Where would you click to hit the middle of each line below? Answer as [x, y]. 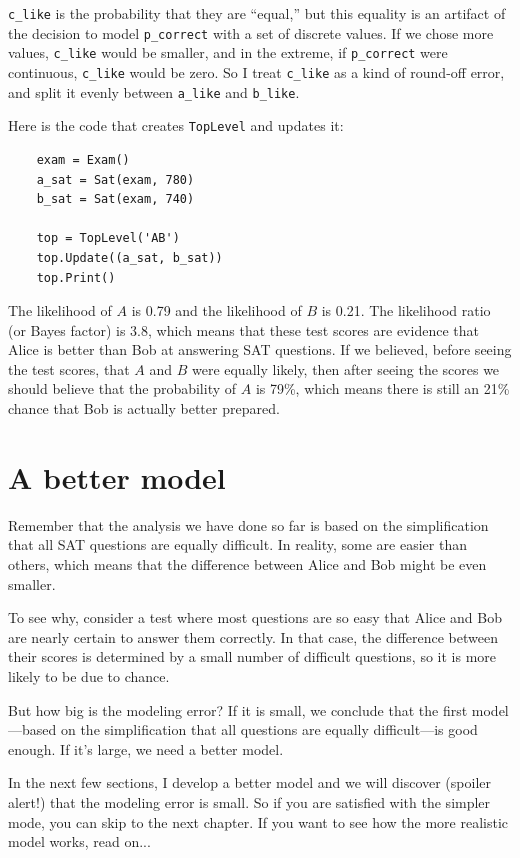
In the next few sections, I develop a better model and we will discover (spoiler [249, 782]
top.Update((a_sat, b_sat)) [129, 257]
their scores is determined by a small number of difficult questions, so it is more [252, 656]
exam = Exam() [83, 159]
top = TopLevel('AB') [108, 238]
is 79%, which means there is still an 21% [382, 388]
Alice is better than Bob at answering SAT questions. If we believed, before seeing [260, 349]
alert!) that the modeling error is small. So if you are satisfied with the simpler [249, 801]
